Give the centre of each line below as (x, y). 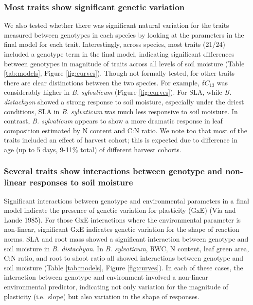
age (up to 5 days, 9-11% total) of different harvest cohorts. (93, 149)
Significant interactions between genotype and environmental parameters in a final (126, 200)
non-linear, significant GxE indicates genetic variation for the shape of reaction (122, 229)
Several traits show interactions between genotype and (113, 171)
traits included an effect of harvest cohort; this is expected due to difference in (121, 140)
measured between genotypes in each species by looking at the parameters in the (124, 34)
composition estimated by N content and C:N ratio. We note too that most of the (126, 130)
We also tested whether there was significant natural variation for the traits (117, 25)
